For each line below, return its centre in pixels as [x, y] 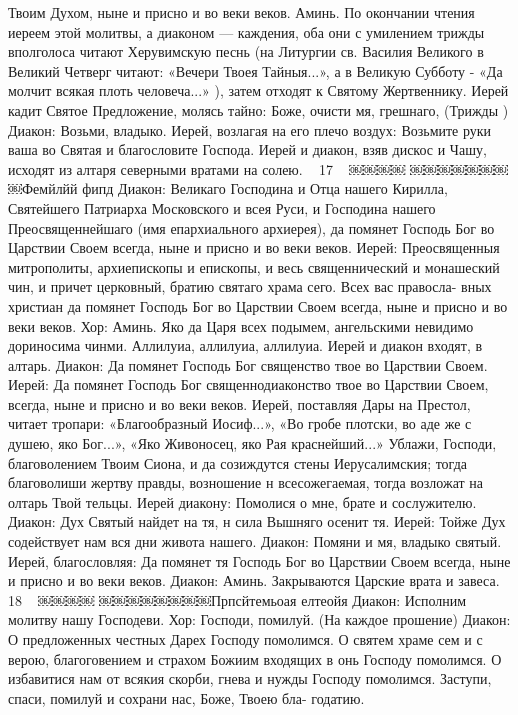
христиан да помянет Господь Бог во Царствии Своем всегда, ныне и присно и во [258, 305]
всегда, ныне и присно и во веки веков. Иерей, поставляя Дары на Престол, [239, 403]
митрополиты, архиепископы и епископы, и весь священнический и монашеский [254, 266]
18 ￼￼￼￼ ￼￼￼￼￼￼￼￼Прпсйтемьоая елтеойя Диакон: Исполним [237, 599]
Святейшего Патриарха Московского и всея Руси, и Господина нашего [222, 207]
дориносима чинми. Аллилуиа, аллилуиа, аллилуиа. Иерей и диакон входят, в [245, 345]
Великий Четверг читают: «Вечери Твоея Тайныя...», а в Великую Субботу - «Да [255, 70]
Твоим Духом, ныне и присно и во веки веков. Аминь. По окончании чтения [241, 12]
